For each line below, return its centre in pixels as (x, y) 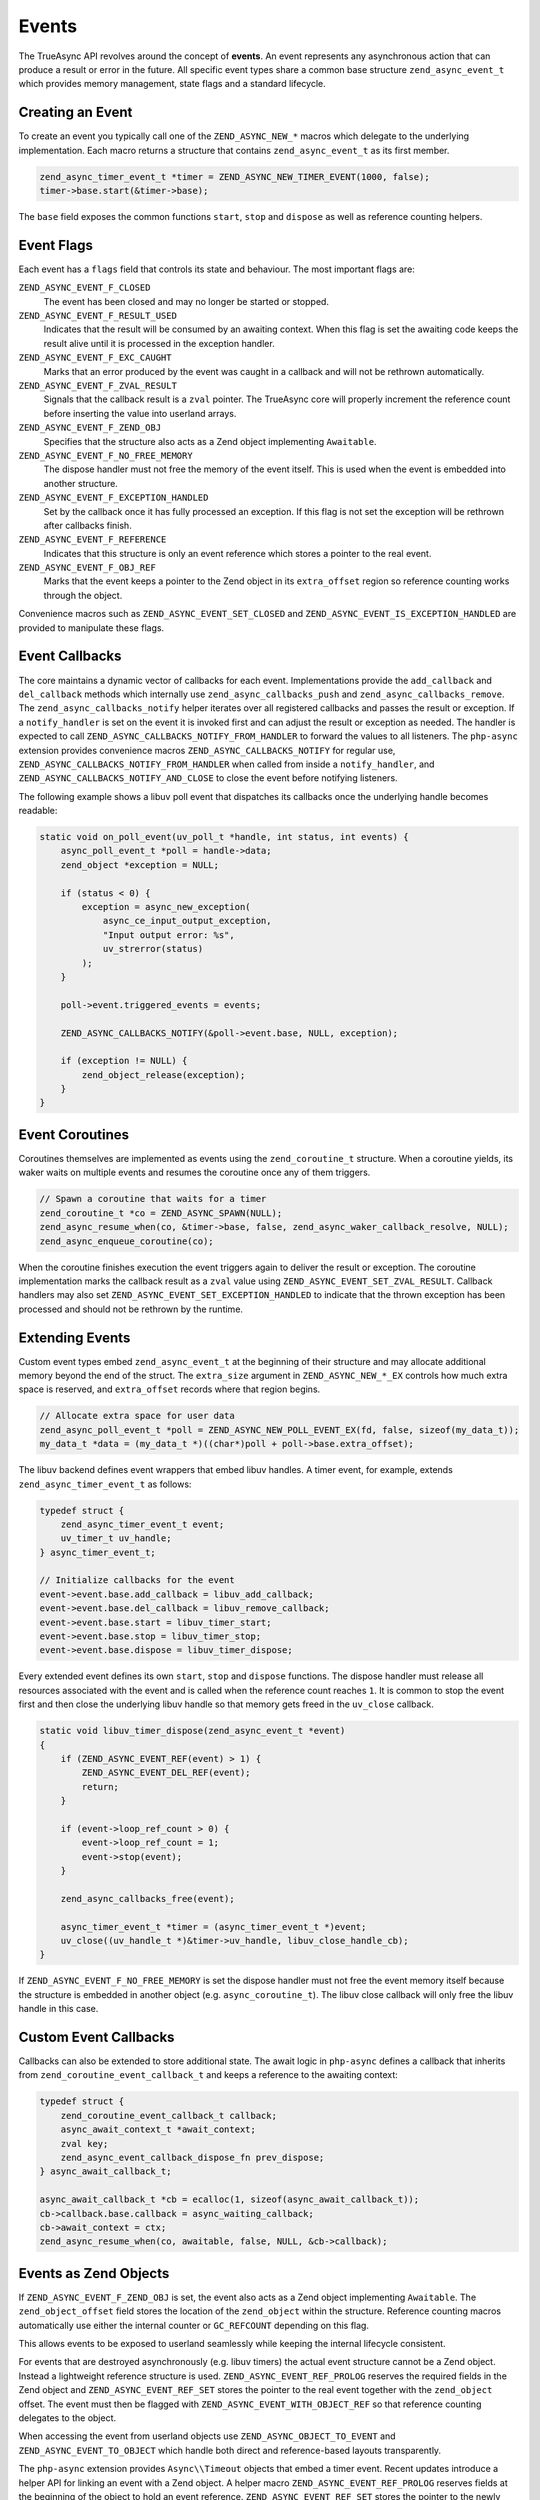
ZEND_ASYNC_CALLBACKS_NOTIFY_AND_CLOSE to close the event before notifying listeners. (208, 778)
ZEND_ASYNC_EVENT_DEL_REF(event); (166, 1773)
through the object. (83, 595)
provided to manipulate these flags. (91, 627)
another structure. (81, 483)
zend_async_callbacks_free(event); (147, 1898)
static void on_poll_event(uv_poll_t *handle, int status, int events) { (224, 837)
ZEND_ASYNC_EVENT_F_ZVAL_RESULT (97, 386)
